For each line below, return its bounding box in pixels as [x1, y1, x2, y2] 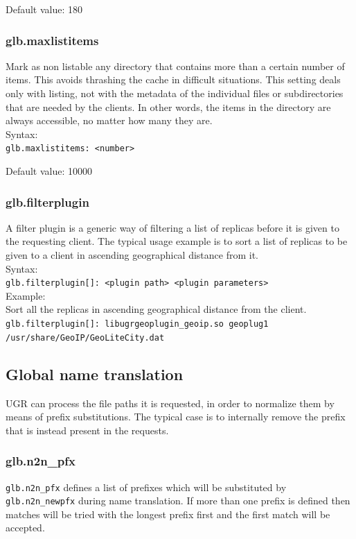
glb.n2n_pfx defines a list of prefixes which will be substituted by [6, 479, 287, 494]
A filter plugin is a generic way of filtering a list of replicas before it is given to [6, 220, 339, 234]
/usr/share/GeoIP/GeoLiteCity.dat [6, 332, 165, 343]
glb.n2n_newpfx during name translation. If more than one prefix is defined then [6, 493, 350, 508]
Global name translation [6, 363, 184, 384]
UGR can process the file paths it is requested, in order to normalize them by [6, 395, 335, 410]
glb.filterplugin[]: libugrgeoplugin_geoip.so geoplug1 [6, 319, 269, 330]
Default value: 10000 [6, 164, 93, 178]
